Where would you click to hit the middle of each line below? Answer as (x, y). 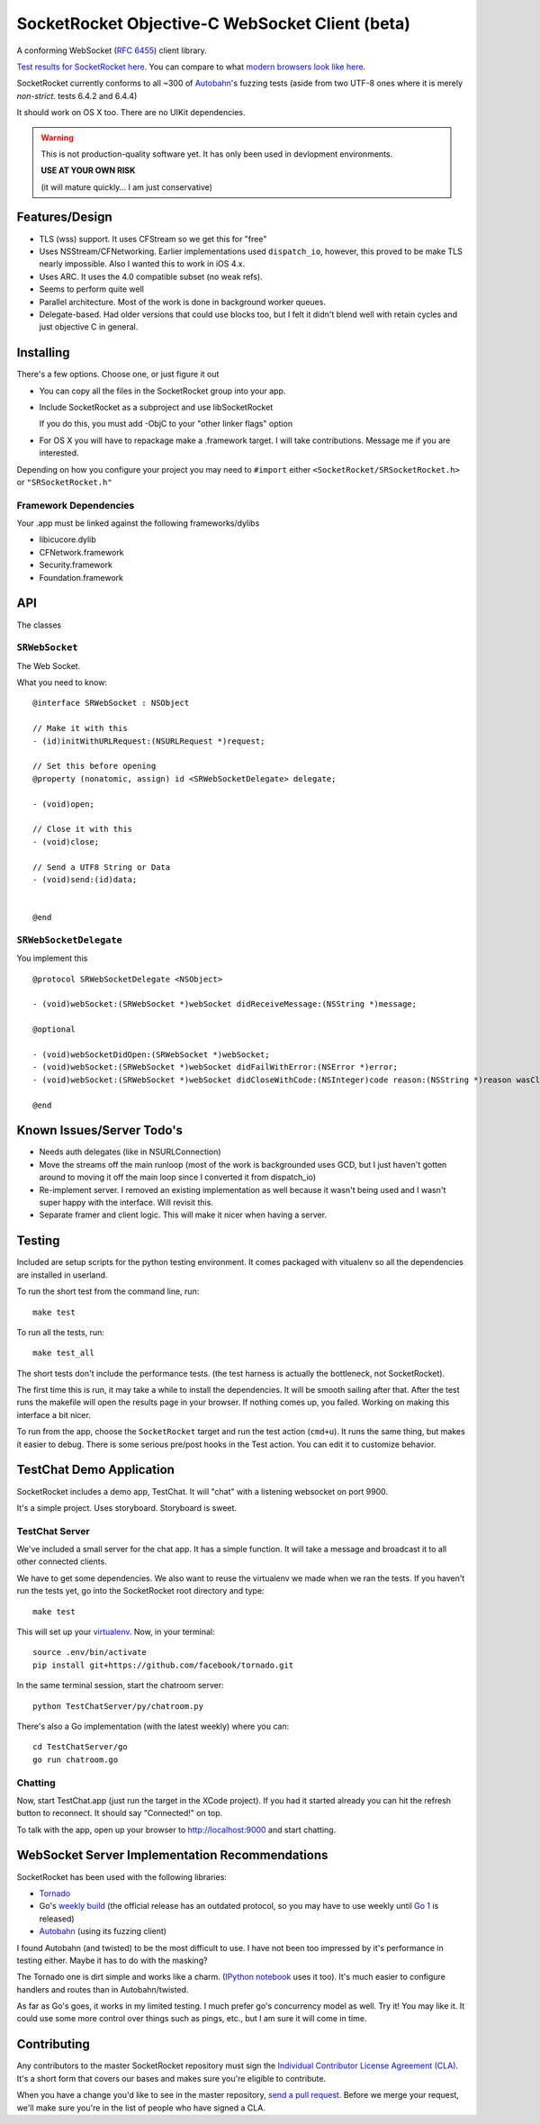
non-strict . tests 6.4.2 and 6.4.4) (77, 95)
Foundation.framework (81, 577)
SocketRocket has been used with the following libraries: (121, 1876)
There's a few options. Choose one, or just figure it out (118, 375)
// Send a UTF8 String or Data (102, 867)
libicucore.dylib (67, 539)
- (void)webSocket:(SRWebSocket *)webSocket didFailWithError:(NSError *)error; (216, 1067)
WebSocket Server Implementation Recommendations (172, 1855)
